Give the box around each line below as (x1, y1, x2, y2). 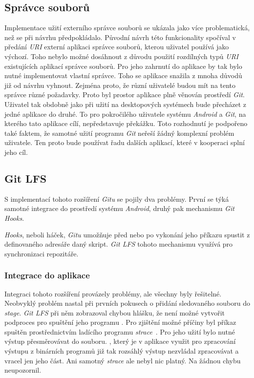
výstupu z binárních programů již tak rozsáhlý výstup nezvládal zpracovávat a (4, 346, 239, 356)
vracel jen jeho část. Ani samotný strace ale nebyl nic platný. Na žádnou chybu (4, 355, 241, 365)
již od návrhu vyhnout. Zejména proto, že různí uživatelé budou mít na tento (4, 80, 236, 90)
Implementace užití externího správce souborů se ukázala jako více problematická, (4, 22, 250, 33)
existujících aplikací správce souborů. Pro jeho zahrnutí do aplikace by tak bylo (4, 61, 242, 71)
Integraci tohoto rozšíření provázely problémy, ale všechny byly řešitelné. (4, 288, 222, 298)
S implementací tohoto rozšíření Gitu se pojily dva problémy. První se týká (4, 193, 229, 204)
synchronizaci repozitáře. (4, 248, 79, 258)
